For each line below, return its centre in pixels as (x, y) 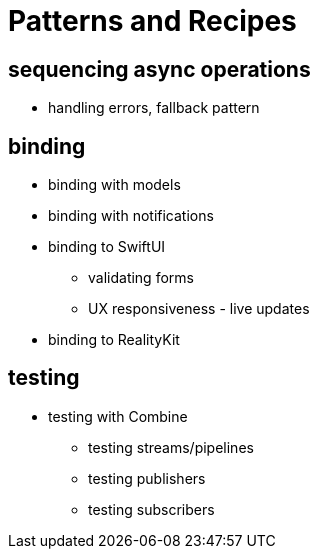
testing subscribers (151, 509)
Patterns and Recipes (152, 21)
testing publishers (147, 478)
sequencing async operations (159, 69)
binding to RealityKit (114, 340)
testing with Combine (118, 416)
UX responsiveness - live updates (199, 309)
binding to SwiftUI (107, 247)
